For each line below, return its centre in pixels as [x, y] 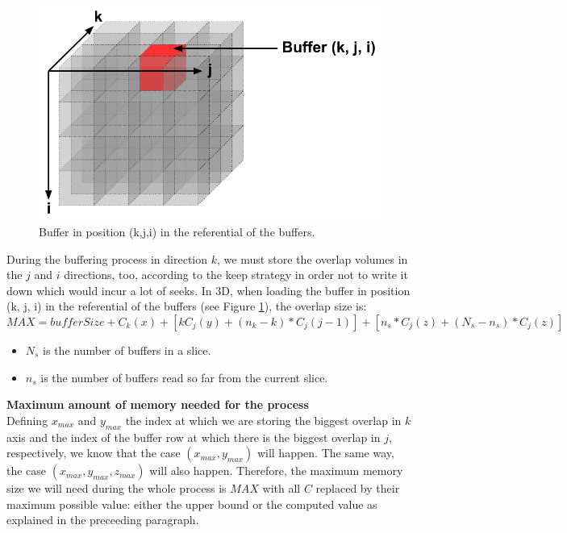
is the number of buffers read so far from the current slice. [184, 377]
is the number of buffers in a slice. [127, 350]
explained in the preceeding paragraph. [103, 520]
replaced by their [358, 488]
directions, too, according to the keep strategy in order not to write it [236, 275]
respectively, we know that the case [94, 453]
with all [281, 488]
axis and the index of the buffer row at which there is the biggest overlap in [194, 437]
